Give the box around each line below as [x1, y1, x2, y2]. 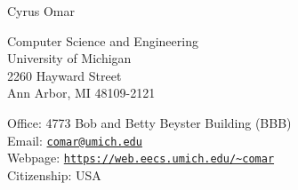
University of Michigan [7, 49, 132, 67]
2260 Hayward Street [7, 66, 122, 84]
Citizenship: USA [7, 165, 101, 184]
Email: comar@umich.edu [7, 131, 142, 149]
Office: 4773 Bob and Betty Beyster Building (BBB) [7, 113, 292, 131]
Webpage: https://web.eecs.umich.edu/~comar [7, 148, 275, 167]
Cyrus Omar [7, 2, 75, 20]
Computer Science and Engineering [7, 31, 198, 50]
